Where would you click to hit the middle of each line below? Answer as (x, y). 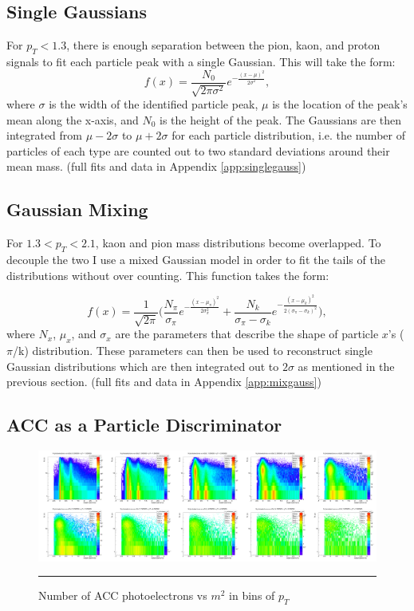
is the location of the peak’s (340, 104)
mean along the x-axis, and (73, 119)
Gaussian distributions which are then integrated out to (143, 366)
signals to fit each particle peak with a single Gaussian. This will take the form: (201, 61)
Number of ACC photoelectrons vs (123, 595)
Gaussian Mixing (77, 209)
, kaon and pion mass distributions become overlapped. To (238, 243)
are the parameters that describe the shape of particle (247, 334)
